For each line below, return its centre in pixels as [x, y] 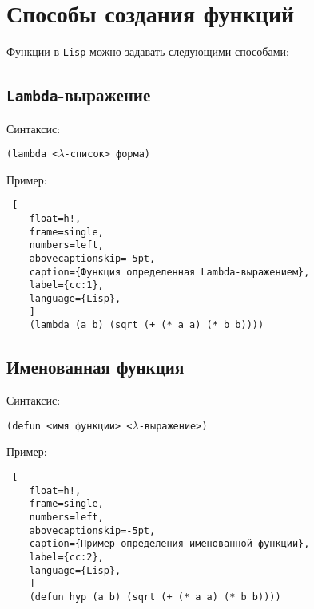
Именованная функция [95, 367]
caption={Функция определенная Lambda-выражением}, [169, 272]
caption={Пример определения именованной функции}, [169, 544]
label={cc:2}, [66, 557]
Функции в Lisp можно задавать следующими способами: [148, 51]
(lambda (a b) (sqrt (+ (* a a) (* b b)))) [147, 325]
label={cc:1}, [66, 285]
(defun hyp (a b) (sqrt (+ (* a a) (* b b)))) [155, 597]
